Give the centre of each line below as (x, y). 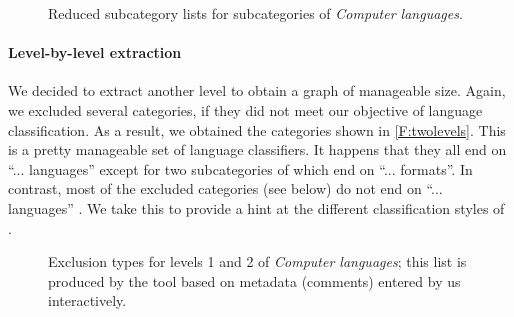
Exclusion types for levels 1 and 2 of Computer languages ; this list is (257, 261)
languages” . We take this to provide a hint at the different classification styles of (256, 207)
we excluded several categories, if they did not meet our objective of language (245, 109)
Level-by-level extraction (95, 52)
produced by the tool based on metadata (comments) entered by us (254, 280)
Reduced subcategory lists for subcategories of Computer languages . (255, 13)
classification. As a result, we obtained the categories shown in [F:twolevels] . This (257, 129)
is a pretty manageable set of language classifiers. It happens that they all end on (257, 149)
